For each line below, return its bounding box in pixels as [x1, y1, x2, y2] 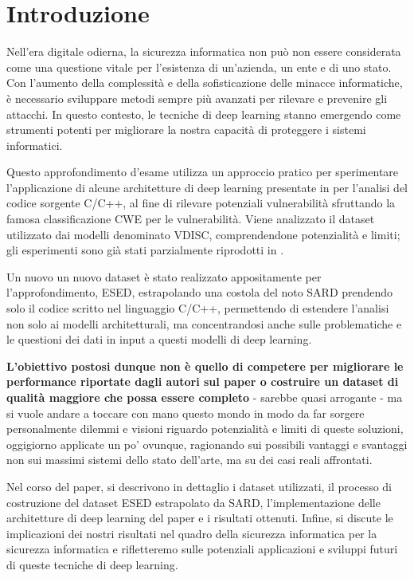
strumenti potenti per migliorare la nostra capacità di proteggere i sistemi [6, 121, 366, 138]
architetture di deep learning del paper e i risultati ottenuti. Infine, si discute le [6, 509, 393, 526]
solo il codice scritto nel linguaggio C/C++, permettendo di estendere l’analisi [6, 300, 389, 317]
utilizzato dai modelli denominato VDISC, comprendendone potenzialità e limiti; [6, 226, 400, 242]
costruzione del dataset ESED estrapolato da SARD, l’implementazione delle [6, 493, 381, 510]
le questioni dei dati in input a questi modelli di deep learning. [6, 331, 312, 348]
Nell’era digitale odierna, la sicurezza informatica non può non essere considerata [6, 43, 401, 60]
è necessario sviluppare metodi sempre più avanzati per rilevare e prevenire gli [6, 89, 388, 106]
